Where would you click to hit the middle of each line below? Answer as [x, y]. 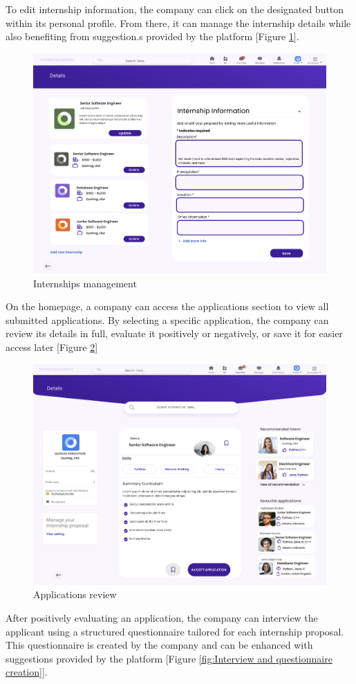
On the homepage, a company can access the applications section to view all [167, 306]
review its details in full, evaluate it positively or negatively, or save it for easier [174, 333]
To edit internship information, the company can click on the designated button [175, 9]
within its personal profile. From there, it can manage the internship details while [178, 22]
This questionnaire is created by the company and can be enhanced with [159, 645]
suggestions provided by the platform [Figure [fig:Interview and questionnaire [169, 658]
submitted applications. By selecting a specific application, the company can [167, 319]
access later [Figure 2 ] [52, 347]
